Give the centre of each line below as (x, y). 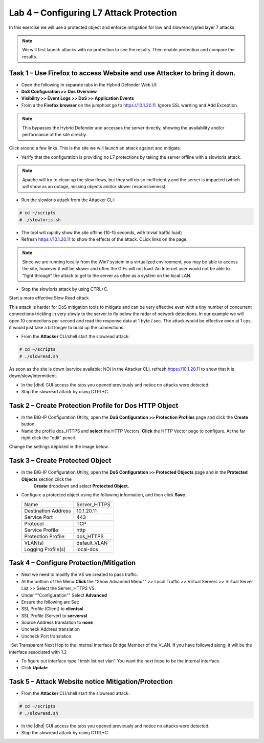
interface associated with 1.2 (38, 652)
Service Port (39, 517)
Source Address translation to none (57, 622)
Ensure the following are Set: (50, 602)
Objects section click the (46, 479)
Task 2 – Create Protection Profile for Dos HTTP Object (94, 405)
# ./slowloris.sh (40, 220)
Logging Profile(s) (45, 549)
